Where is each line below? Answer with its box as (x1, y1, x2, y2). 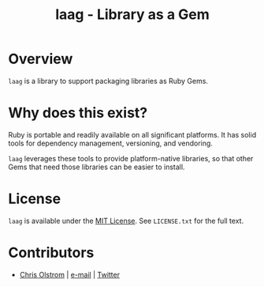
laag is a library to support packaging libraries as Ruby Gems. (8, 76, 209, 85)
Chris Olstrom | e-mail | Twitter (19, 270, 121, 279)
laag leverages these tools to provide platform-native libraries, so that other (8, 153, 254, 163)
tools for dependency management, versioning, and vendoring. (8, 138, 213, 148)
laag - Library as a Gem (54, 6, 210, 24)
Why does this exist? (8, 104, 148, 122)
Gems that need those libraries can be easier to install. (8, 162, 185, 172)
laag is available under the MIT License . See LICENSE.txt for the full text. (8, 216, 244, 225)
